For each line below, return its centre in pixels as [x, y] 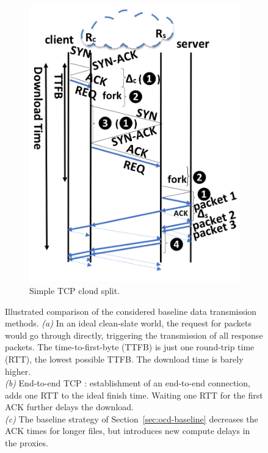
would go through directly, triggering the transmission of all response [134, 335]
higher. [18, 371]
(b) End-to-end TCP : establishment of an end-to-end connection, [128, 383]
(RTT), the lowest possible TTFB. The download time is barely [124, 359]
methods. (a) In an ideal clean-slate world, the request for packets [129, 323]
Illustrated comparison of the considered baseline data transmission [131, 311]
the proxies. [27, 443]
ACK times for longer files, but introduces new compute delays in [128, 431]
